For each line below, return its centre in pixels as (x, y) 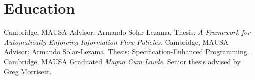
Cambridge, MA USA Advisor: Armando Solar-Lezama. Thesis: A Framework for (127, 32)
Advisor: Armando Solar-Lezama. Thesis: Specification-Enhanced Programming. (127, 52)
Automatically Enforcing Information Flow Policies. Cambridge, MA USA (116, 42)
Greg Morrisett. (28, 71)
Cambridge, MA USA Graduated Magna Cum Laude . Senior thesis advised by (122, 61)
